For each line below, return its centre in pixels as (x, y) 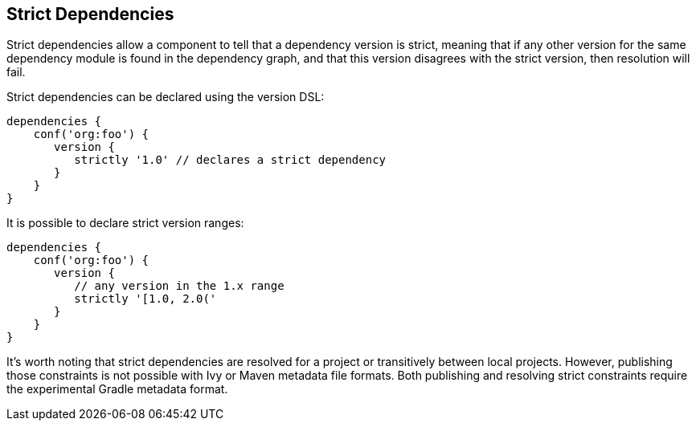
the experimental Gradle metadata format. (117, 389)
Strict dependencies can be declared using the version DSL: (166, 97)
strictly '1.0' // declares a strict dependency (230, 160)
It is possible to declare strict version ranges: (125, 223)
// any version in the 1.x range (179, 286)
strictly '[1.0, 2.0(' (145, 299)
